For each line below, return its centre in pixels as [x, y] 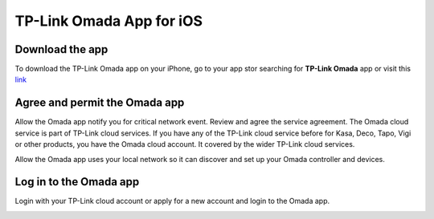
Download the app [61, 49]
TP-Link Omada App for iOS [109, 21]
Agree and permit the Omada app [100, 103]
